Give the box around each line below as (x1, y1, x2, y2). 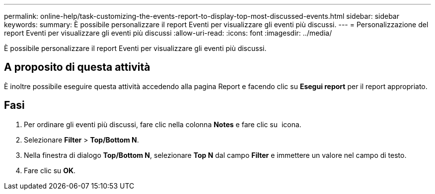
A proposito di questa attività (4, 61, 150, 74)
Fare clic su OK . (24, 166, 76, 175)
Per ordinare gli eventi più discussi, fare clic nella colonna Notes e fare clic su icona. (24, 120, 301, 129)
